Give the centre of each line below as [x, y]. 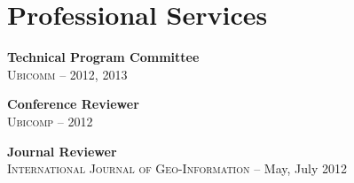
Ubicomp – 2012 [50, 121]
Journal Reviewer [62, 151]
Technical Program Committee [103, 57]
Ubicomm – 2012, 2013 [67, 74]
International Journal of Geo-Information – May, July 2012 [177, 168]
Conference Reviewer [73, 104]
